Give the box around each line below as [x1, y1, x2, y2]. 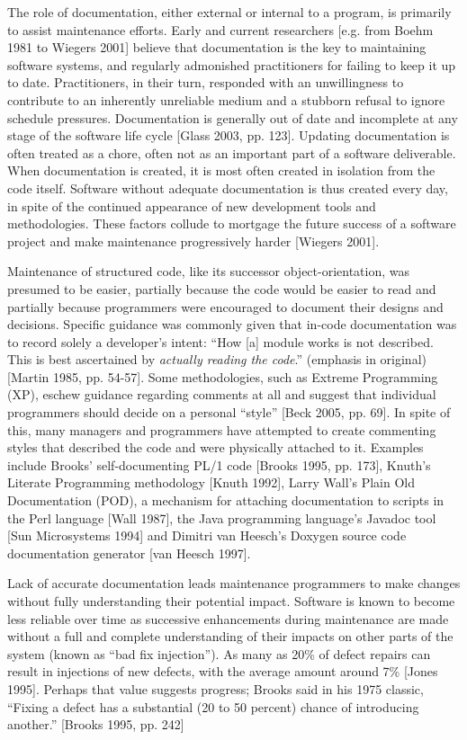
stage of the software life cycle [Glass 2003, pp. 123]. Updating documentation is [7, 126, 450, 145]
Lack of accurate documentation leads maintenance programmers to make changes [7, 574, 461, 593]
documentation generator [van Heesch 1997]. [7, 543, 251, 562]
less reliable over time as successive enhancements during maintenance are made [7, 609, 449, 628]
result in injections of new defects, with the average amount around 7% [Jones [7, 662, 438, 681]
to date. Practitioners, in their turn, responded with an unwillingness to [7, 73, 404, 92]
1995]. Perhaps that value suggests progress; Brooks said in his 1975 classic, [7, 679, 424, 698]
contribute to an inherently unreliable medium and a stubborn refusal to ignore [7, 90, 445, 109]
